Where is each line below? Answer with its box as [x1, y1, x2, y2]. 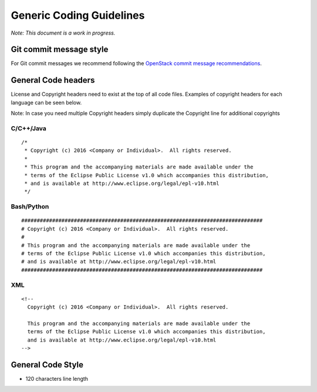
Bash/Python [11, 202, 49, 211]
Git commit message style [11, 45, 109, 55]
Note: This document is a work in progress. [11, 29, 116, 36]
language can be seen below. [11, 99, 82, 106]
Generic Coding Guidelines [11, 9, 145, 22]
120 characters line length [25, 375, 88, 382]
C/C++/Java [11, 124, 47, 132]
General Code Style [11, 360, 83, 370]
